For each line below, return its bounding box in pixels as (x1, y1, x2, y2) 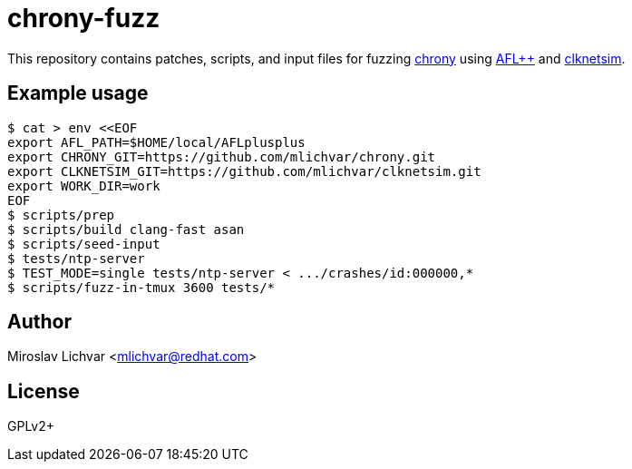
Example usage (7, 82, 149, 105)
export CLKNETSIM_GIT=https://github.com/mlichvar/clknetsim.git (7, 163, 481, 179)
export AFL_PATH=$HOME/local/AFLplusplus (7, 134, 306, 150)
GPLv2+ (7, 418, 55, 435)
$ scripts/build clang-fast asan (7, 221, 245, 237)
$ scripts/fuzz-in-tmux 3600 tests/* (7, 279, 276, 295)
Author (7, 310, 72, 334)
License (7, 379, 80, 403)
